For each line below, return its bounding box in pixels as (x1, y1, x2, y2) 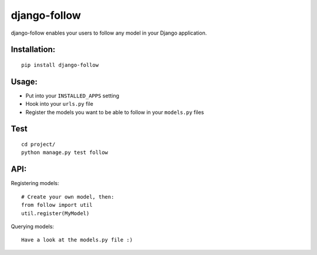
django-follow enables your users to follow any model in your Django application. (11, 29, 207, 36)
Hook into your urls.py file (25, 100, 93, 108)
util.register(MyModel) (21, 210, 90, 217)
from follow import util (21, 202, 93, 209)
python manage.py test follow (21, 149, 109, 156)
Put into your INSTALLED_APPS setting (25, 92, 120, 99)
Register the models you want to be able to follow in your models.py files (25, 109, 204, 116)
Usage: (11, 76, 38, 86)
